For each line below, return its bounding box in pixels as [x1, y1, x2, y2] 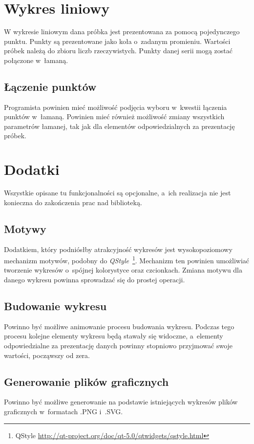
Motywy [4, 221, 46, 236]
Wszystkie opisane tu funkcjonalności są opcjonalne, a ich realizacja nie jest [4, 188, 231, 198]
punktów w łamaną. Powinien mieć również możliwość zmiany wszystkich [4, 111, 225, 122]
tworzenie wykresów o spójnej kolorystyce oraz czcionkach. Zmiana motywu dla [4, 265, 243, 275]
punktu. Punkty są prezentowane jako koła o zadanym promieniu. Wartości [4, 36, 231, 46]
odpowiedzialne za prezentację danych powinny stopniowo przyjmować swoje [4, 340, 233, 351]
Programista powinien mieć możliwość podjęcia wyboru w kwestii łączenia [4, 102, 227, 112]
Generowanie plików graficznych [4, 374, 169, 389]
